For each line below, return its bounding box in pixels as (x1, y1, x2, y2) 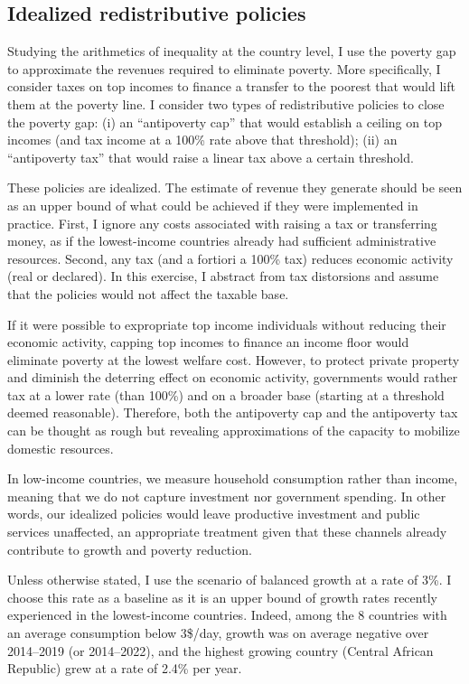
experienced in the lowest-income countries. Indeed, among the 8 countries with (7, 605, 447, 624)
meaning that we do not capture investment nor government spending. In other (7, 486, 446, 505)
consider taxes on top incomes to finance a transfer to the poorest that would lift (7, 77, 455, 96)
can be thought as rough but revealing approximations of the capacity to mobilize (7, 421, 460, 440)
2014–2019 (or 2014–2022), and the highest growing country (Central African (7, 641, 434, 660)
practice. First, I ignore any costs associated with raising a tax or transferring (7, 213, 437, 232)
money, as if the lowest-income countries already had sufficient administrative (7, 231, 436, 250)
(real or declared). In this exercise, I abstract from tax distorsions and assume (7, 267, 439, 286)
